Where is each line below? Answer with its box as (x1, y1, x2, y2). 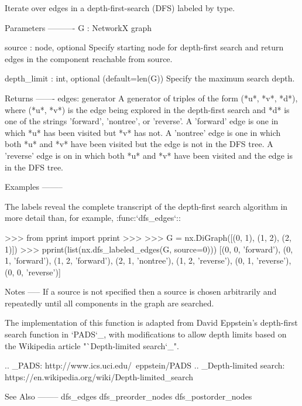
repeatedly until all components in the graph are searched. (5, 296, 214, 309)
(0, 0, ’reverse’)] (5, 265, 61, 278)
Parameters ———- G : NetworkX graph (5, 21, 152, 33)
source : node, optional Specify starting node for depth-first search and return (5, 41, 284, 53)
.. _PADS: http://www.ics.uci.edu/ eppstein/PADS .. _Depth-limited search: (5, 359, 285, 371)
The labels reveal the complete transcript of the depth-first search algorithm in (5, 200, 288, 212)
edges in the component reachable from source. (5, 52, 173, 64)
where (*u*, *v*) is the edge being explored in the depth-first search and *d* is (5, 103, 290, 115)
